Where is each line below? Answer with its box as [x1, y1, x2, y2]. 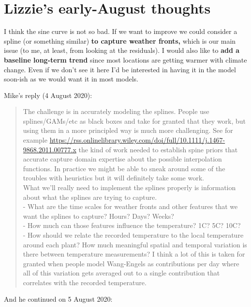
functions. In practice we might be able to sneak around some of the [23, 163, 225, 173]
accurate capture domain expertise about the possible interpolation [23, 154, 222, 164]
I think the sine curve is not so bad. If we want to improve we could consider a [4, 26, 237, 36]
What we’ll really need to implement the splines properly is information [23, 182, 236, 193]
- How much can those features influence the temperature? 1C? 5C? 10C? [23, 220, 241, 230]
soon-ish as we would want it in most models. [4, 74, 139, 84]
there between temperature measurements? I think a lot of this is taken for [23, 249, 245, 259]
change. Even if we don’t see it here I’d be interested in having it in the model [4, 64, 236, 74]
